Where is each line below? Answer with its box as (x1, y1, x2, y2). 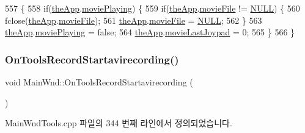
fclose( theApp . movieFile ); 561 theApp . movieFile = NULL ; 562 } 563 (5, 13, 262, 26)
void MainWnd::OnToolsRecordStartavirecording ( (5, 76, 193, 88)
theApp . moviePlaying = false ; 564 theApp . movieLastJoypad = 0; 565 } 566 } (5, 26, 295, 38)
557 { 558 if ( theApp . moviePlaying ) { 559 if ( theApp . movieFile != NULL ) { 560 (5, 2, 300, 14)
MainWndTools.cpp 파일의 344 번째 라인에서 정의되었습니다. (5, 117, 232, 129)
